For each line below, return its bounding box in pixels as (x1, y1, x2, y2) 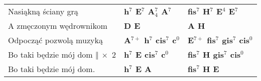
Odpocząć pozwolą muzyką (8, 34, 103, 46)
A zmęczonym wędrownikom (8, 20, 107, 31)
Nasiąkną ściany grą (8, 5, 78, 17)
